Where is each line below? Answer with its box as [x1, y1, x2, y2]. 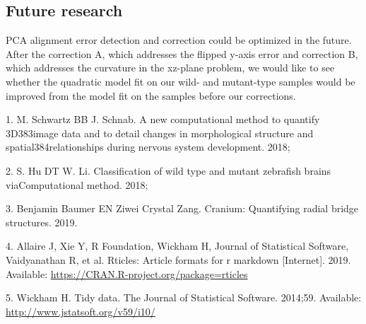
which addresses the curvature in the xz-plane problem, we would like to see [6, 60, 335, 75]
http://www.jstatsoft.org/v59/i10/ [6, 303, 155, 318]
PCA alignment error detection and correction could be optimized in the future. [6, 33, 352, 47]
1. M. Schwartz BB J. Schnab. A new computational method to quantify [6, 112, 320, 127]
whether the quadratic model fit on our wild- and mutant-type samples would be [6, 74, 355, 88]
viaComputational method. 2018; [6, 177, 148, 192]
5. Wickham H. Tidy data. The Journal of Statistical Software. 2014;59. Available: [6, 290, 362, 305]
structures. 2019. [6, 214, 78, 229]
